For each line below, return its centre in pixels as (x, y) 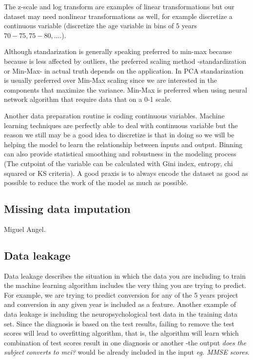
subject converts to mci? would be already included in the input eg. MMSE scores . (127, 352)
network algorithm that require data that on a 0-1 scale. (88, 99)
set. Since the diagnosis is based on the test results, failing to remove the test (119, 323)
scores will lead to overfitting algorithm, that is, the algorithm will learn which (121, 333)
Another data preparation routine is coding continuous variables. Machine (114, 115)
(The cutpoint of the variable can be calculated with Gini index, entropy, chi (118, 163)
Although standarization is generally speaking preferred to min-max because (118, 51)
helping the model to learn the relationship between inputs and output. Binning (123, 144)
